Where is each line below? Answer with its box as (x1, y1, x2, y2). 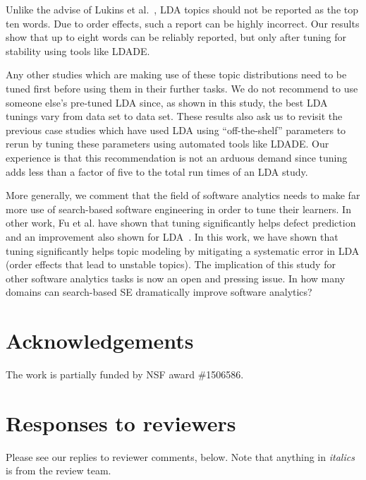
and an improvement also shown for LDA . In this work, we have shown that (6, 229, 338, 244)
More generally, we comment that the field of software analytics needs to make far (6, 188, 360, 203)
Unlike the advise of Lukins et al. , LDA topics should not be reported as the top (6, 2, 359, 16)
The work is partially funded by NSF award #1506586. (6, 367, 244, 381)
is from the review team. (6, 463, 111, 478)
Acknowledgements (6, 326, 194, 355)
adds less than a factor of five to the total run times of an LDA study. (6, 164, 308, 179)
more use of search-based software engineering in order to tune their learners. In (6, 201, 351, 216)
